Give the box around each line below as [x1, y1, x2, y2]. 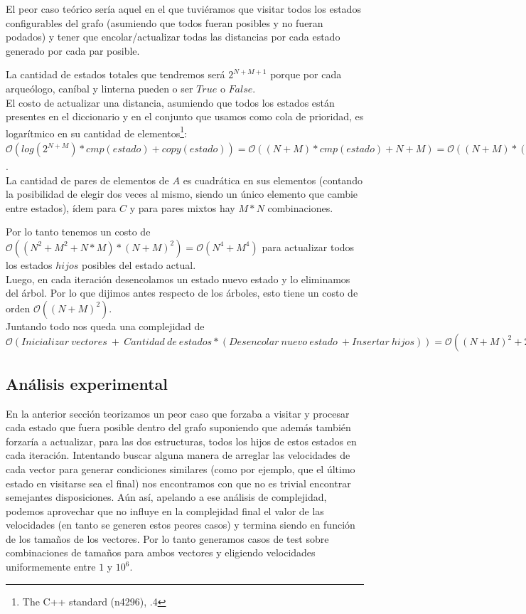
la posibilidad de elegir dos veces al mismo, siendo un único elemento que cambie [6, 186, 358, 201]
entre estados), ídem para [6, 200, 117, 215]
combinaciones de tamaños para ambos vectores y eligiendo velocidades [6, 545, 316, 560]
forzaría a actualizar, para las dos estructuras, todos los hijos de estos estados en [6, 433, 357, 448]
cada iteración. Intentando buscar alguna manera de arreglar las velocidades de [6, 448, 350, 462]
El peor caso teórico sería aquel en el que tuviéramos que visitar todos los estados [6, 1, 361, 16]
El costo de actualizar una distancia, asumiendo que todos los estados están [6, 95, 335, 110]
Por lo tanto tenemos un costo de [6, 224, 151, 239]
